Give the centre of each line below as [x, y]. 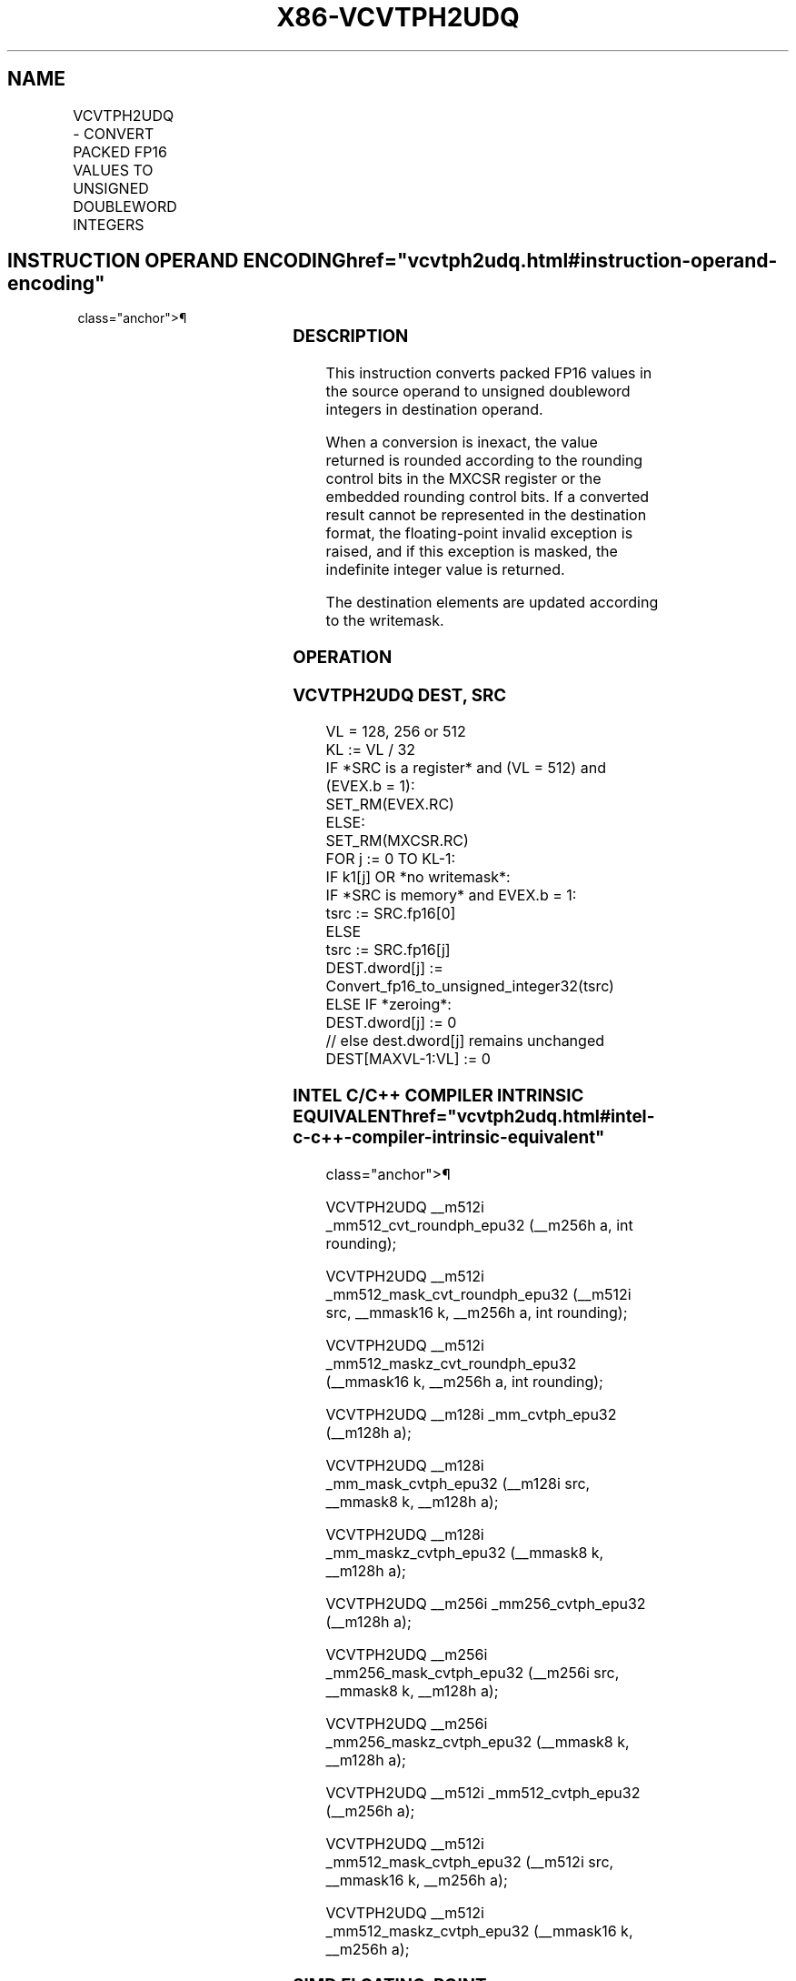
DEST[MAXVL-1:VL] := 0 [408, 1059]
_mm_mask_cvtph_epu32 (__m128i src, [458, 1483]
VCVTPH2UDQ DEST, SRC [400, 695]
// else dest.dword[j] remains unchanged [465, 1041]
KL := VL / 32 [371, 750]
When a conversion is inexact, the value [462, 442]
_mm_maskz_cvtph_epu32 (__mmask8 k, [465, 1552]
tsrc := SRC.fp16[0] [391, 914]
